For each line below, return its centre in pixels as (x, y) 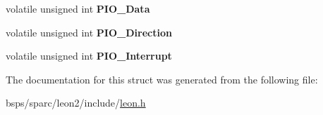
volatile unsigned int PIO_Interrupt (89, 56)
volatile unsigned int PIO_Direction (89, 32)
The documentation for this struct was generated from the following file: (162, 79)
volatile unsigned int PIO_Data (78, 8)
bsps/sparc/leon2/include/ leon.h (76, 103)
